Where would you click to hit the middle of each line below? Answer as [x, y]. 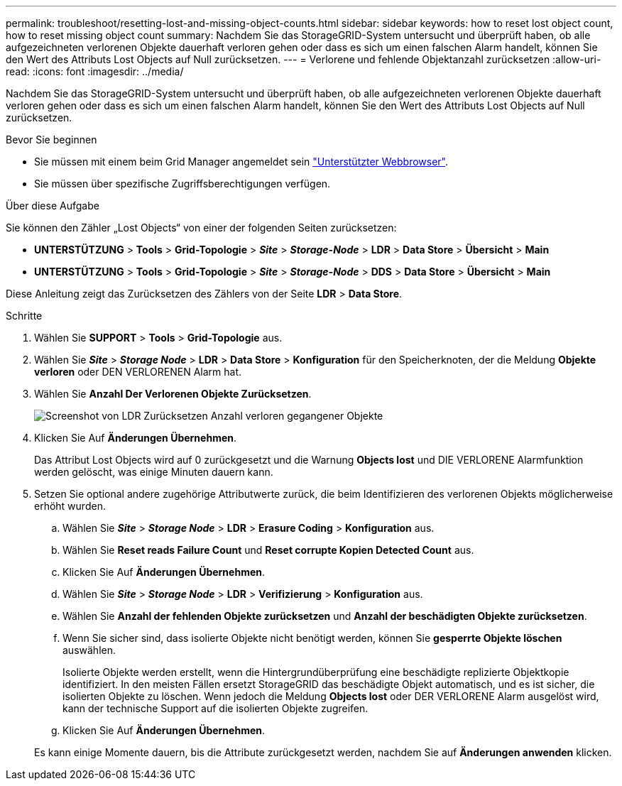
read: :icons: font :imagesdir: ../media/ [95, 71]
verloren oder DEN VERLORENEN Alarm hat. [138, 372]
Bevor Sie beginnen [51, 140]
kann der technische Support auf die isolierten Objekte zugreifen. [215, 708]
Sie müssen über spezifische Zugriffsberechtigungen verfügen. [182, 184]
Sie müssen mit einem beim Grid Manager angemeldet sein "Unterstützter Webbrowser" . [241, 162]
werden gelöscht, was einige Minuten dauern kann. [154, 472]
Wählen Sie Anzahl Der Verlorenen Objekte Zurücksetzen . [173, 394]
